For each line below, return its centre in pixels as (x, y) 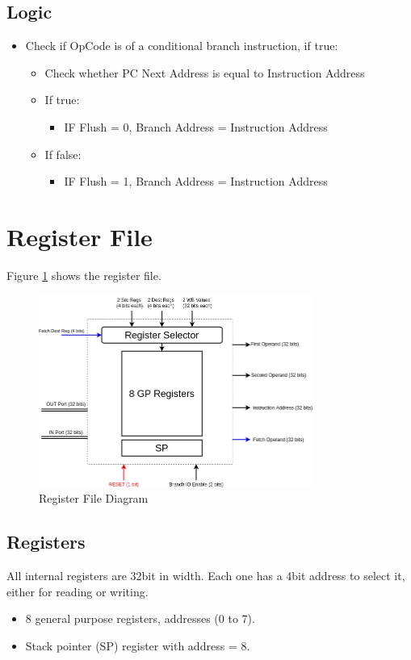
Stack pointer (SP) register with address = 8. (138, 645)
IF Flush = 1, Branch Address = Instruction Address (196, 181)
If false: (63, 154)
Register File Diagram (94, 498)
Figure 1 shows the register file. (84, 275)
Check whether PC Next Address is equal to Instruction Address (205, 72)
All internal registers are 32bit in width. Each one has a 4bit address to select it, (206, 575)
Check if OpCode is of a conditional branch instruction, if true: (182, 46)
